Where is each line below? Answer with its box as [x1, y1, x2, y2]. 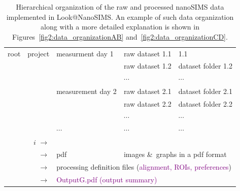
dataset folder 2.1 [178, 86, 232, 97]
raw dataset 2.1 [123, 86, 172, 97]
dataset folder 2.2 [178, 99, 232, 109]
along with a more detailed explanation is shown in [41, 21, 199, 32]
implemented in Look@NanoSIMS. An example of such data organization [6, 11, 234, 22]
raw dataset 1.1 [123, 48, 172, 58]
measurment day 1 [56, 48, 114, 58]
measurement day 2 [56, 86, 117, 97]
